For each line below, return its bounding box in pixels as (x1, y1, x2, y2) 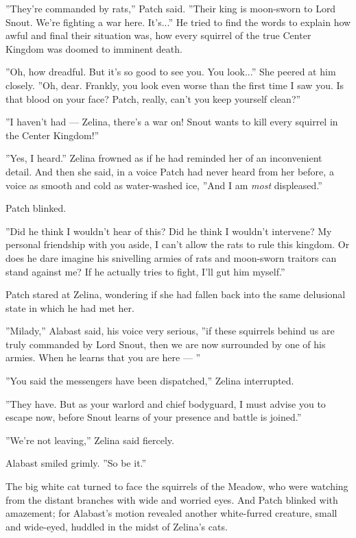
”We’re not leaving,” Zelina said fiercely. (5, 432, 174, 447)
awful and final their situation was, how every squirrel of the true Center (5, 28, 311, 42)
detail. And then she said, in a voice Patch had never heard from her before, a (5, 164, 334, 178)
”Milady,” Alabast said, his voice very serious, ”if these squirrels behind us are (5, 323, 335, 338)
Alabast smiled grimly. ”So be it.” (5, 456, 147, 470)
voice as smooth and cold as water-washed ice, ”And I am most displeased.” (5, 178, 322, 192)
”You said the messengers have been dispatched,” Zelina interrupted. (5, 374, 294, 388)
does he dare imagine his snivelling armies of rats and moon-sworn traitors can (5, 250, 337, 265)
